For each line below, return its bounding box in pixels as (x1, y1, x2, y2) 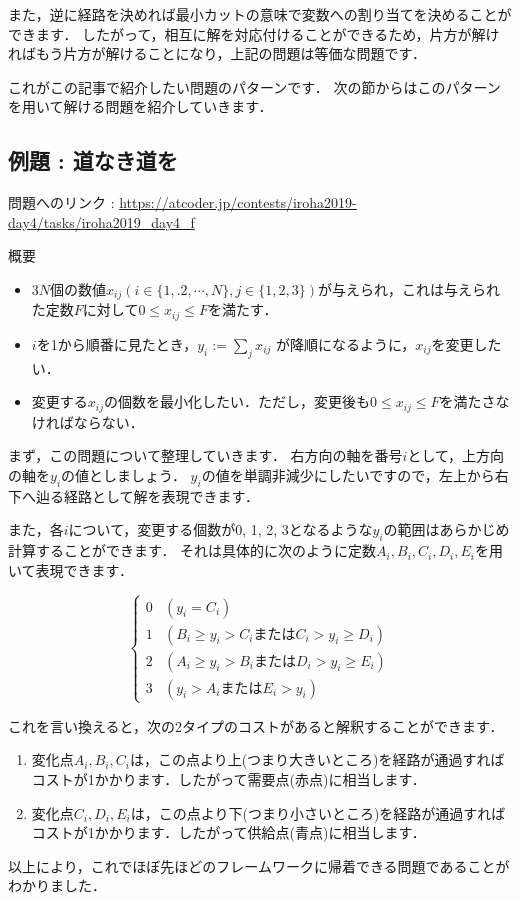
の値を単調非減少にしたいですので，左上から (201, 464, 495, 485)
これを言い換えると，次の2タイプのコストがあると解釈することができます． (8, 715, 504, 736)
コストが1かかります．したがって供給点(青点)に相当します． (31, 822, 426, 843)
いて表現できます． (8, 559, 134, 580)
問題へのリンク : (8, 192, 115, 213)
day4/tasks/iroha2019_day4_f (8, 211, 195, 232)
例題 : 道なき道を (8, 145, 178, 176)
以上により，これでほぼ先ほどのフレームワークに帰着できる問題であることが (8, 855, 510, 876)
